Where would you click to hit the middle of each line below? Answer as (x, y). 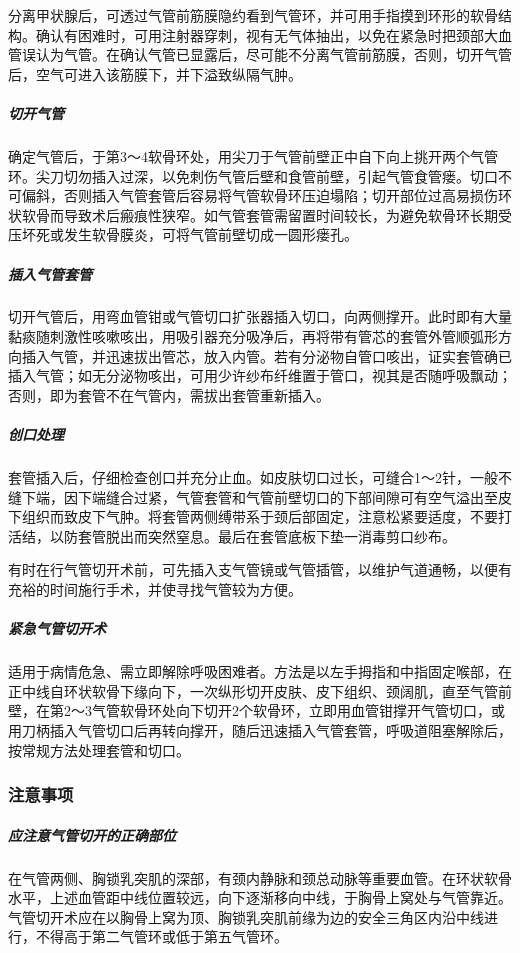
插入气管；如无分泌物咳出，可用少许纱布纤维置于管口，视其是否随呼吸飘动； (260, 375)
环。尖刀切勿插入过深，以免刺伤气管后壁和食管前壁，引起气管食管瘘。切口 (253, 175)
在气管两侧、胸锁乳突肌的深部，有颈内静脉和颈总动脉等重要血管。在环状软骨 (260, 877)
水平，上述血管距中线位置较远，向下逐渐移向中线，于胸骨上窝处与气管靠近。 (260, 897)
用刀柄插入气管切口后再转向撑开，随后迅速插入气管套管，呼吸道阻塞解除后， (260, 729)
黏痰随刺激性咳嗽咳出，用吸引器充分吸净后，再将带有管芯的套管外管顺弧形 (253, 336)
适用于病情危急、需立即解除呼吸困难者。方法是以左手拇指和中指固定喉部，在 (260, 671)
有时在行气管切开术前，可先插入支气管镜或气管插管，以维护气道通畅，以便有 (260, 569)
